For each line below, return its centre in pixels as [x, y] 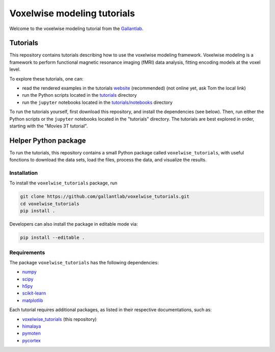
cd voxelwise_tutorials [50, 204]
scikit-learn [34, 293]
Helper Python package [48, 140]
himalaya [32, 326]
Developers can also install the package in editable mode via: [74, 224]
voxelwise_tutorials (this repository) [59, 319]
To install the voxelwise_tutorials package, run [63, 183]
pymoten [31, 333]
